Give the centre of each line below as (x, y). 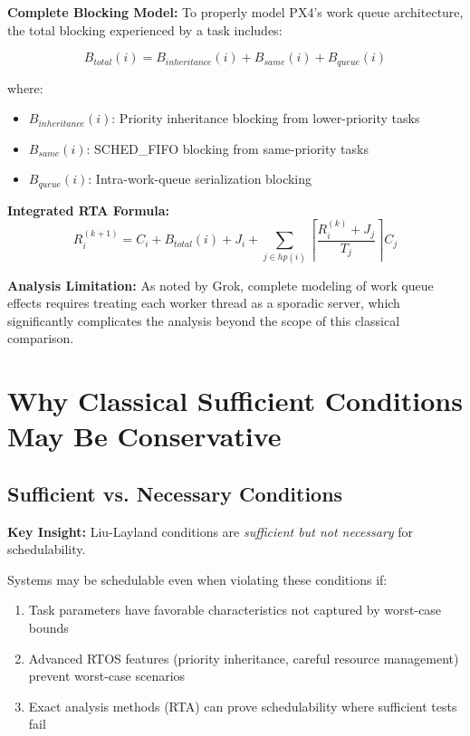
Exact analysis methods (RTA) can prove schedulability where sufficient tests (243, 706)
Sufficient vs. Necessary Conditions (175, 493)
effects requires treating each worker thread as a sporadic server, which (204, 303)
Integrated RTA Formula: (88, 210)
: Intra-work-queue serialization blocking (200, 179)
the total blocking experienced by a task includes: (145, 29)
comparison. (41, 338)
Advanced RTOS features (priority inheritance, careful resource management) (244, 658)
